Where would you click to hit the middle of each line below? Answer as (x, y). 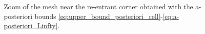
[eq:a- (171, 16)
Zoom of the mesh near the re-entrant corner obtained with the (99, 6)
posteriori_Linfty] (31, 25)
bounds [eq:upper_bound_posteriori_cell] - (99, 16)
